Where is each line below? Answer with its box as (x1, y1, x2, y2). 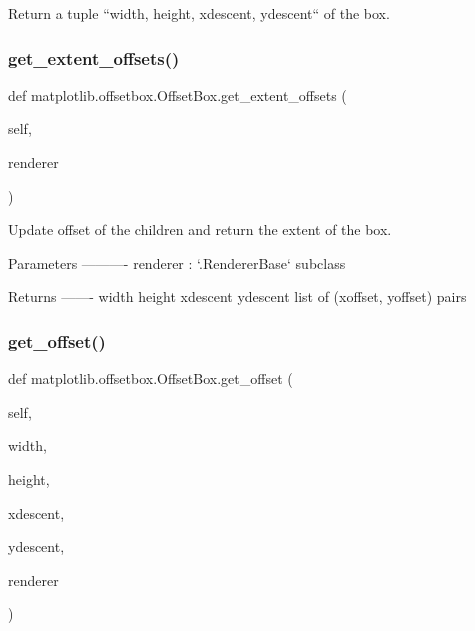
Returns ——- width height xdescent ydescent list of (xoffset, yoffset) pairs (8, 286, 467, 307)
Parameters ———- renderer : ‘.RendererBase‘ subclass (8, 252, 346, 273)
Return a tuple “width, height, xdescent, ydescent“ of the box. (8, 3, 390, 23)
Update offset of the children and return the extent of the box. (8, 219, 392, 240)
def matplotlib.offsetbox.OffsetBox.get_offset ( (8, 368, 293, 389)
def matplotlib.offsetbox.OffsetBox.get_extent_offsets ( (8, 84, 347, 105)
